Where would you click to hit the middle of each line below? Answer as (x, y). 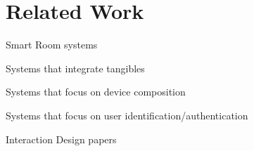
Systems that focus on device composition (96, 92)
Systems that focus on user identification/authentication (127, 115)
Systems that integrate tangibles (75, 68)
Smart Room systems (52, 45)
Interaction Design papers (61, 139)
